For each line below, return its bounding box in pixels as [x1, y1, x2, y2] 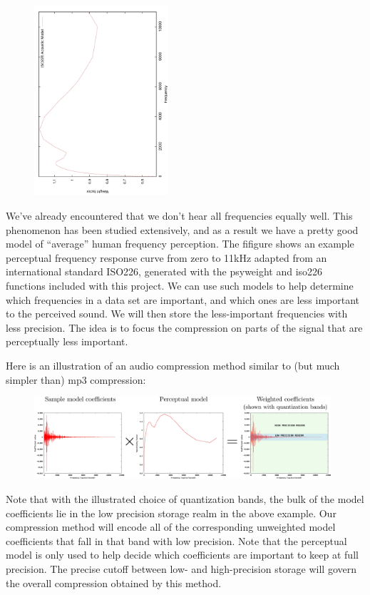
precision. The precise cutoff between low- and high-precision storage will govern [6, 561, 357, 576]
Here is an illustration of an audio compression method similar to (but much [6, 358, 340, 373]
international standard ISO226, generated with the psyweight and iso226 [6, 264, 323, 279]
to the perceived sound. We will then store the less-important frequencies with [6, 306, 348, 321]
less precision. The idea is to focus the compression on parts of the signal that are [6, 320, 363, 335]
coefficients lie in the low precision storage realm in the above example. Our [6, 505, 336, 520]
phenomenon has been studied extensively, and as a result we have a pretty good [6, 222, 359, 237]
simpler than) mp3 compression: [6, 372, 146, 387]
